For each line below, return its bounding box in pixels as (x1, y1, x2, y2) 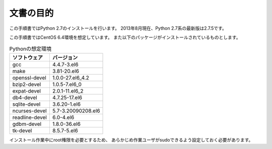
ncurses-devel (12, 107, 47, 114)
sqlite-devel (12, 101, 41, 108)
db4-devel (12, 94, 37, 101)
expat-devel (12, 87, 41, 94)
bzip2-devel (12, 81, 41, 88)
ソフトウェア (12, 54, 43, 61)
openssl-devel (12, 74, 46, 81)
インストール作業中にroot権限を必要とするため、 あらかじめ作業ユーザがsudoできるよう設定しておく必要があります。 (9, 136, 253, 143)
